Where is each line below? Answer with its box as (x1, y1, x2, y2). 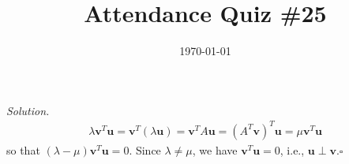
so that (6, 141, 40, 158)
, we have (192, 141, 238, 158)
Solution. (6, 102, 50, 118)
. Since (129, 141, 161, 158)
